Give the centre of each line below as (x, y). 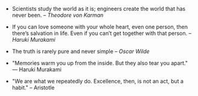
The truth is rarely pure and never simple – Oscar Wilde (81, 51)
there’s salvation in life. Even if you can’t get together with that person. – (102, 33)
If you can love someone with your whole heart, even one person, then (100, 27)
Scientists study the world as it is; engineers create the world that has (99, 9)
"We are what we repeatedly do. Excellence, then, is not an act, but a (98, 81)
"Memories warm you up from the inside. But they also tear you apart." (100, 63)
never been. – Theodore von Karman (58, 15)
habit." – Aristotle (33, 88)
